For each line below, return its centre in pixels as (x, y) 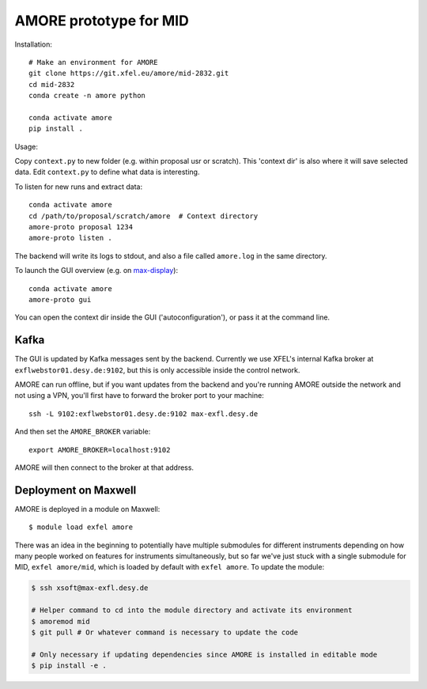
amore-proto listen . (70, 238)
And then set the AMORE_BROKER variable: (83, 432)
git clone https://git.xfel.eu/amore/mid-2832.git (129, 74)
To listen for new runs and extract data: (78, 187)
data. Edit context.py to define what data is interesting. (107, 172)
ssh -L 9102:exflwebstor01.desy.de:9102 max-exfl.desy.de (144, 414)
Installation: (34, 44)
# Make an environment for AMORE (93, 62)
